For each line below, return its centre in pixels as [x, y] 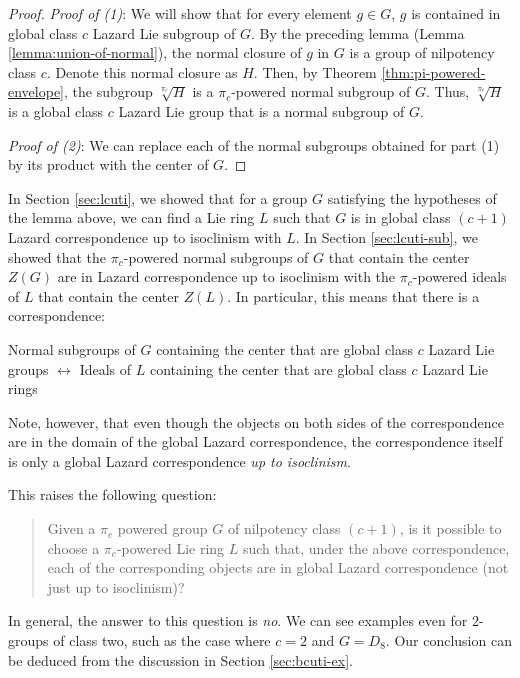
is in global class [400, 217]
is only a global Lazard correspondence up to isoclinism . [179, 460]
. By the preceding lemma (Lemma [357, 32]
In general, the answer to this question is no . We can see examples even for [238, 620]
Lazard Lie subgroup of [164, 32]
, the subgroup [108, 91]
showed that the [57, 256]
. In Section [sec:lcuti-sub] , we [386, 236]
